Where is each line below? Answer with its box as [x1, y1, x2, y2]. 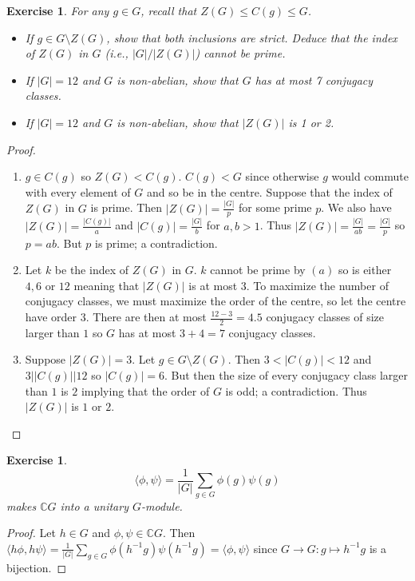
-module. [140, 497, 183, 514]
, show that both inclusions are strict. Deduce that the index [106, 29, 397, 46]
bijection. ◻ [6, 559, 67, 575]
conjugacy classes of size [266, 308, 385, 324]
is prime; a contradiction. [94, 234, 218, 251]
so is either [338, 261, 392, 278]
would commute [331, 168, 409, 185]
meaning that [73, 277, 140, 293]
